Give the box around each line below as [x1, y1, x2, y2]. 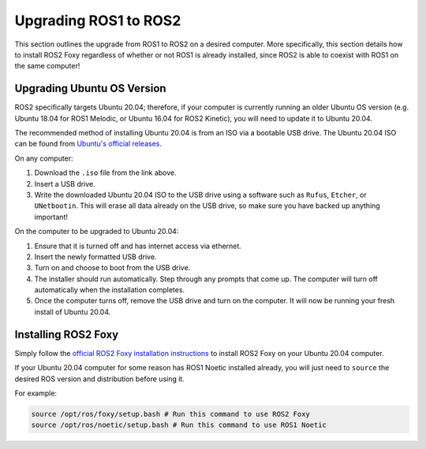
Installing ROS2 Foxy [14, 328, 119, 341]
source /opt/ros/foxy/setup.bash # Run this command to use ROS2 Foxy [31, 410, 311, 418]
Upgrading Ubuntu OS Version [14, 82, 166, 95]
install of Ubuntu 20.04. [34, 307, 111, 317]
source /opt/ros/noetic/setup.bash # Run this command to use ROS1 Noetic [31, 421, 327, 429]
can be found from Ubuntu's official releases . [14, 139, 162, 149]
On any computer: [14, 154, 74, 163]
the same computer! [14, 61, 80, 71]
